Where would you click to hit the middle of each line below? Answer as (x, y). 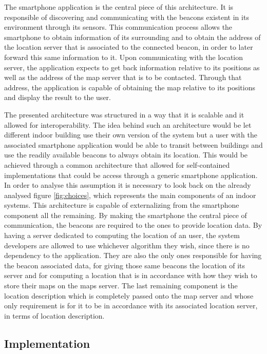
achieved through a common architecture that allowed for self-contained (117, 164)
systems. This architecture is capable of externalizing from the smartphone (122, 205)
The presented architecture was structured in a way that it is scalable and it (124, 114)
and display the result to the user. (58, 97)
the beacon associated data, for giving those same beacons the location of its (125, 265)
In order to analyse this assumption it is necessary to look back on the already (128, 185)
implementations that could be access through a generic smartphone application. (131, 175)
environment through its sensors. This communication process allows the (118, 27)
